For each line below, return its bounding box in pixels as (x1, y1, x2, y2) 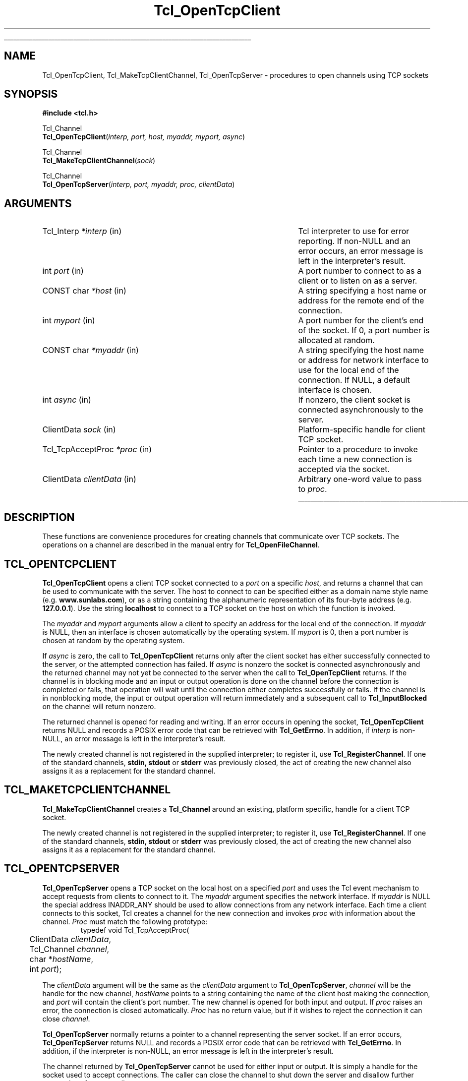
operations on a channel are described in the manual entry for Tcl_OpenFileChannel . (42, 540, 320, 549)
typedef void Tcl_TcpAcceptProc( (80, 925, 189, 934)
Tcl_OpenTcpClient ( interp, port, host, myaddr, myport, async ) (42, 132, 245, 141)
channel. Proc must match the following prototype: (42, 917, 208, 926)
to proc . (298, 484, 327, 494)
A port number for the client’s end (298, 315, 424, 326)
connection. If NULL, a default (298, 375, 410, 385)
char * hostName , (29, 954, 94, 964)
